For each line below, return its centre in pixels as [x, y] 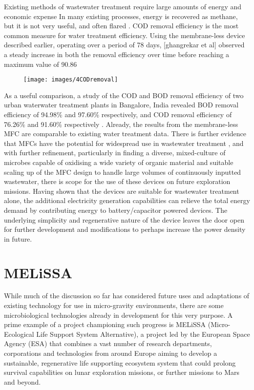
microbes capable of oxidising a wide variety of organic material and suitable [119, 162]
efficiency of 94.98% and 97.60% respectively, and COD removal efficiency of [118, 114]
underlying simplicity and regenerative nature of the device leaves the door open [124, 219]
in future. [18, 238]
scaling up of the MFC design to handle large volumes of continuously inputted [123, 172]
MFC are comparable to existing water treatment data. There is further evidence [125, 133]
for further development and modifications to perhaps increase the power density [125, 229]
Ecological [19, 334]
